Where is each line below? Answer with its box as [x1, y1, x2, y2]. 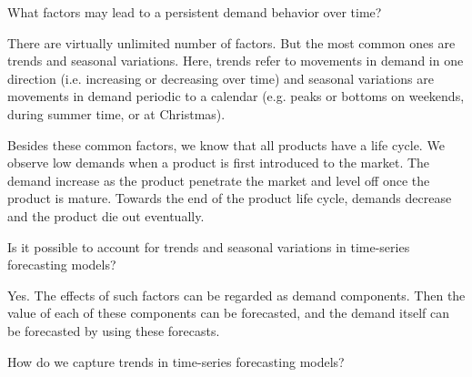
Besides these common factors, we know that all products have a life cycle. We [7, 135, 445, 154]
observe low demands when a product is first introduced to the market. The [7, 153, 430, 172]
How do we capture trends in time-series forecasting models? [7, 352, 345, 371]
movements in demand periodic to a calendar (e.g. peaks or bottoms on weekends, [7, 87, 465, 106]
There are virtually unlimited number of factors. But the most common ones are [7, 33, 456, 52]
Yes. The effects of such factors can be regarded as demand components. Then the [7, 285, 466, 304]
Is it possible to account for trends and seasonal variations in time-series [7, 237, 410, 256]
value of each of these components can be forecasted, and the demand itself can [7, 303, 450, 322]
